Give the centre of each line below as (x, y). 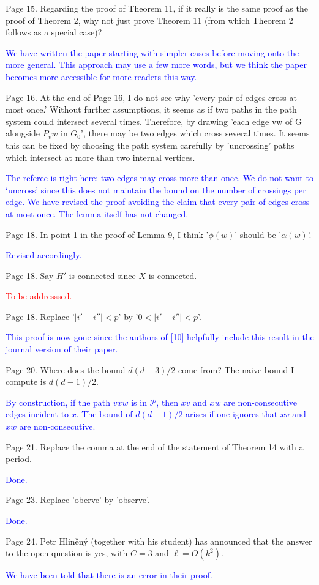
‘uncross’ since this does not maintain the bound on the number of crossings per (156, 189)
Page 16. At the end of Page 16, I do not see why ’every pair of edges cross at (151, 97)
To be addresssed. (39, 296)
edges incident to (37, 414)
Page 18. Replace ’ (40, 316)
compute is (26, 382)
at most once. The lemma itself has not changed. (97, 213)
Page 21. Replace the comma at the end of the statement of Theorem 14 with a (155, 446)
